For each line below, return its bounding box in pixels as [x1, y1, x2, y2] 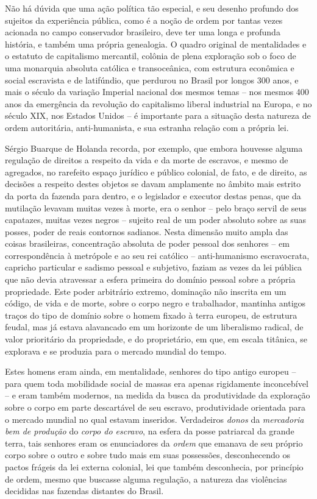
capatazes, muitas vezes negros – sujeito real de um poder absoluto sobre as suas [5, 213, 306, 226]
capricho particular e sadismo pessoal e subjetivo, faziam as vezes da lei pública [5, 261, 302, 274]
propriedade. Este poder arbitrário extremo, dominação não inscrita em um [5, 285, 287, 297]
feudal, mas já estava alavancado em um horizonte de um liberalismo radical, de [5, 320, 304, 333]
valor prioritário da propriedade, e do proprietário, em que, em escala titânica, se [5, 333, 307, 345]
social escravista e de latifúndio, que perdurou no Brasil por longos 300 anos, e [5, 73, 299, 86]
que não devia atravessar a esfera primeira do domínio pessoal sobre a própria [5, 273, 296, 286]
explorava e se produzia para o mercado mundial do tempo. [5, 344, 227, 357]
